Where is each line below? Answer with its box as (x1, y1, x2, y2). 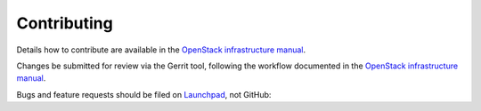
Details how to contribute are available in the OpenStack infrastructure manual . (16, 44, 306, 55)
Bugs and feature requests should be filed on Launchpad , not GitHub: (16, 89, 272, 99)
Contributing (16, 13, 113, 33)
